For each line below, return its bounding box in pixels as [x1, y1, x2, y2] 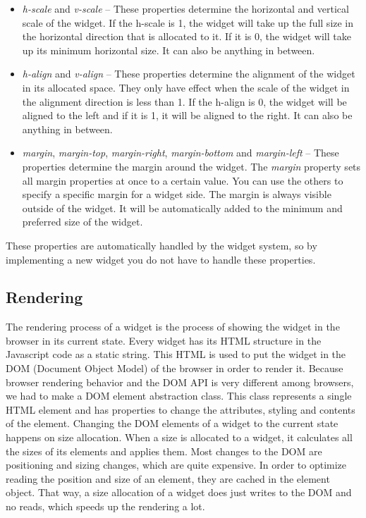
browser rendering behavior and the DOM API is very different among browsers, [6, 374, 354, 389]
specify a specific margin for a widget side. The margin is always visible [22, 187, 331, 202]
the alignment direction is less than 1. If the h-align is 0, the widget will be [22, 94, 347, 109]
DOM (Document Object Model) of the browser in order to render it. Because [6, 361, 343, 376]
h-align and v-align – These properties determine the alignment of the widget [22, 66, 355, 81]
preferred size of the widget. [22, 214, 143, 229]
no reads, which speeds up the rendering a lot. [6, 499, 205, 514]
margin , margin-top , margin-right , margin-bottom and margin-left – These [22, 145, 339, 160]
